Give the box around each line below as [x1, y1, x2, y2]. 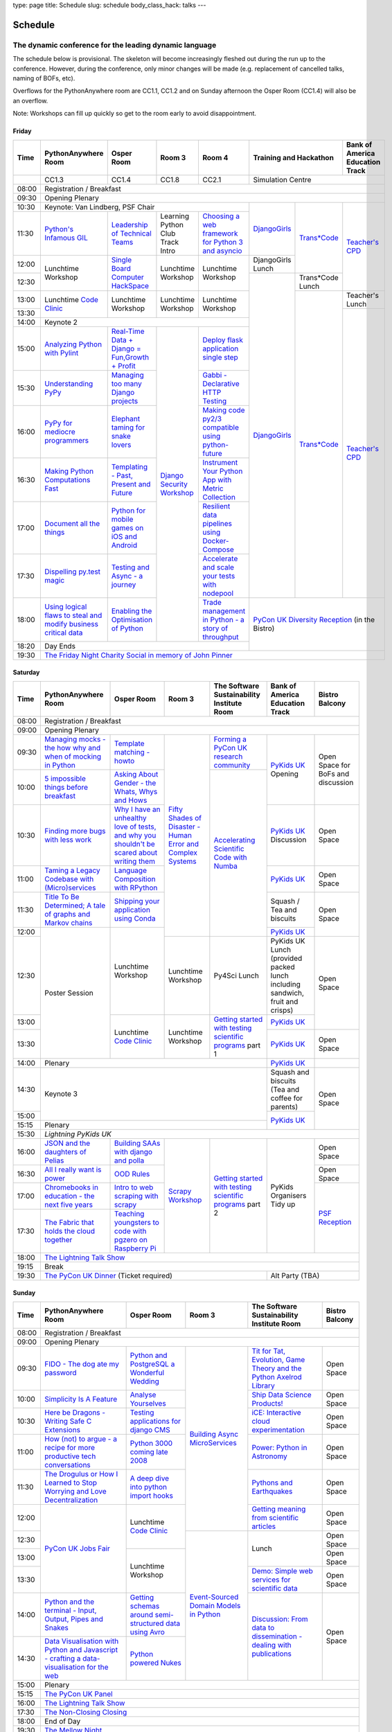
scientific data [251, 1583, 298, 1593]
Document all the [44, 518, 100, 528]
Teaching [114, 1209, 145, 1219]
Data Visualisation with [44, 1636, 119, 1645]
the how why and [44, 743, 100, 752]
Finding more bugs [44, 826, 106, 836]
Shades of [168, 813, 202, 822]
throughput [202, 632, 239, 642]
